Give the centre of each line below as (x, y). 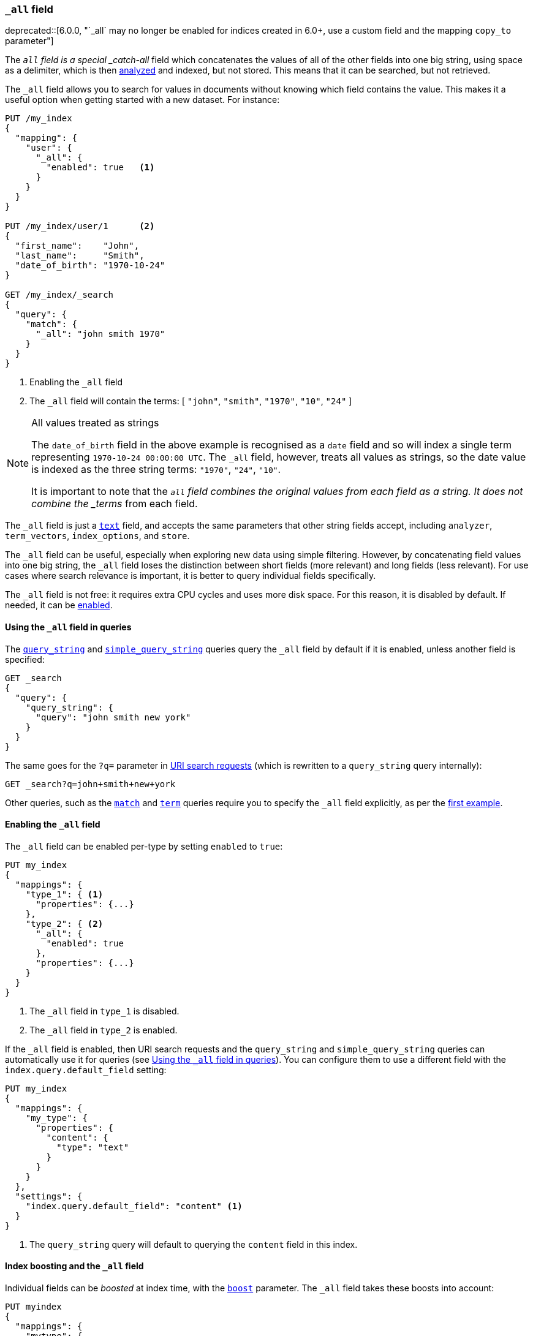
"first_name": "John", (77, 246)
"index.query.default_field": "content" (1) (134, 1206)
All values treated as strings (95, 423)
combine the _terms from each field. (115, 504)
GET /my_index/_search (59, 295)
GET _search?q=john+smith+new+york (90, 784)
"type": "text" (93, 1147)
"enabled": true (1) (100, 168)
